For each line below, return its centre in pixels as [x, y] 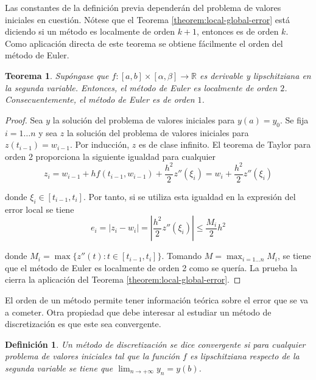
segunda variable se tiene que [59, 368]
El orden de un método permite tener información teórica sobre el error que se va [157, 300]
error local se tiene [40, 209]
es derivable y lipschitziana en [255, 75]
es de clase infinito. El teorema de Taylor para [225, 144]
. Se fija [294, 119]
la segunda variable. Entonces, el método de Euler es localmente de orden [141, 87]
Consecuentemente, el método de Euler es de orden [100, 99]
